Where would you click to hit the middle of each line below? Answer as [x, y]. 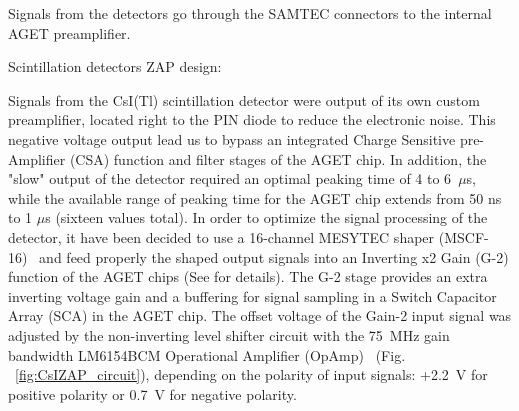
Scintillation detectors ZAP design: [115, 66]
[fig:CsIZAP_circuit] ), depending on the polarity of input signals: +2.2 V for [251, 374]
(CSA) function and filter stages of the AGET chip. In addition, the [278, 158]
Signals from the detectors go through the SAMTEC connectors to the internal [250, 13]
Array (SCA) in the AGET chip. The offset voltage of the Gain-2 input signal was [260, 315]
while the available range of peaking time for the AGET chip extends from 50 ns [255, 197]
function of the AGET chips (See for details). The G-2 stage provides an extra [248, 276]
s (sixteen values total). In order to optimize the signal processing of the [266, 217]
